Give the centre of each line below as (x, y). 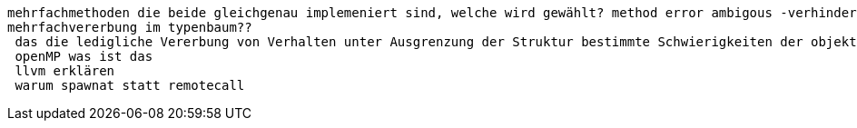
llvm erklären (65, 71)
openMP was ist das (84, 56)
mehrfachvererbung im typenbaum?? (130, 27)
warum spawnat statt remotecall (130, 85)
